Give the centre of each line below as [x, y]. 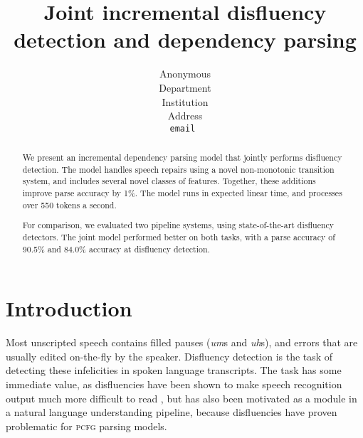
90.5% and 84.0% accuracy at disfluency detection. [116, 249]
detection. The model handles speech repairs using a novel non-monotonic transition [178, 169]
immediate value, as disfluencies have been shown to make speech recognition [174, 384]
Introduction [69, 308]
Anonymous [185, 74]
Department [185, 87]
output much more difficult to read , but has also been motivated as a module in [181, 398]
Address [185, 116]
